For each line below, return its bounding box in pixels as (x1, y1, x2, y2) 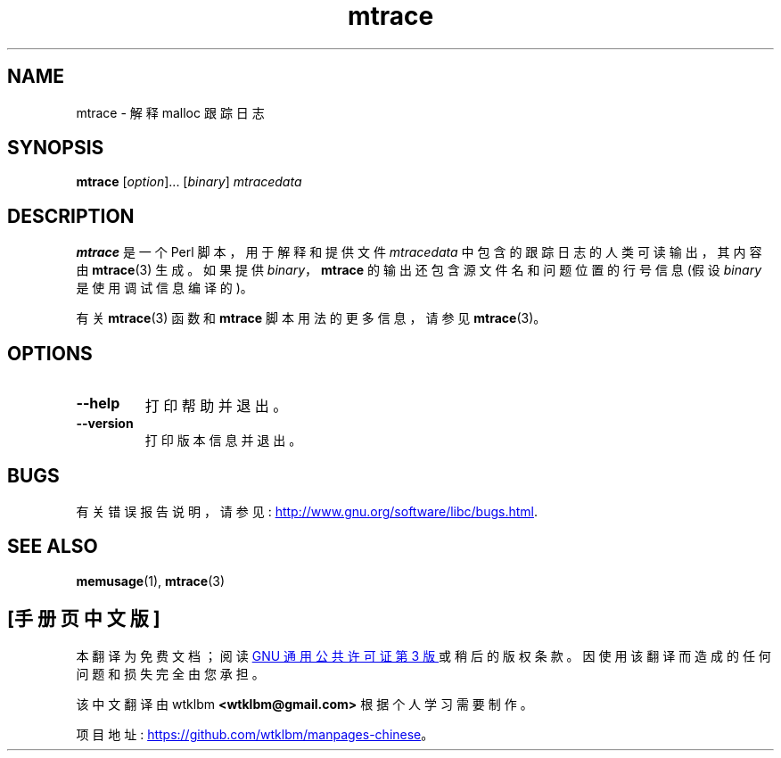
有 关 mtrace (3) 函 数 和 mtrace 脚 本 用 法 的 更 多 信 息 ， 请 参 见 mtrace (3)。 (76, 310, 547, 326)
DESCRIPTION (7, 204, 135, 227)
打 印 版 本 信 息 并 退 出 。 (144, 433, 302, 449)
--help (76, 394, 120, 413)
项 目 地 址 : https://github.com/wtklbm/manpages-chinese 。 (76, 726, 434, 742)
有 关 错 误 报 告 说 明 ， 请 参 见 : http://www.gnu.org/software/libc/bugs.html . (76, 503, 538, 519)
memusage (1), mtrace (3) (76, 573, 226, 589)
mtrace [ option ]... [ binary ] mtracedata (76, 174, 302, 190)
